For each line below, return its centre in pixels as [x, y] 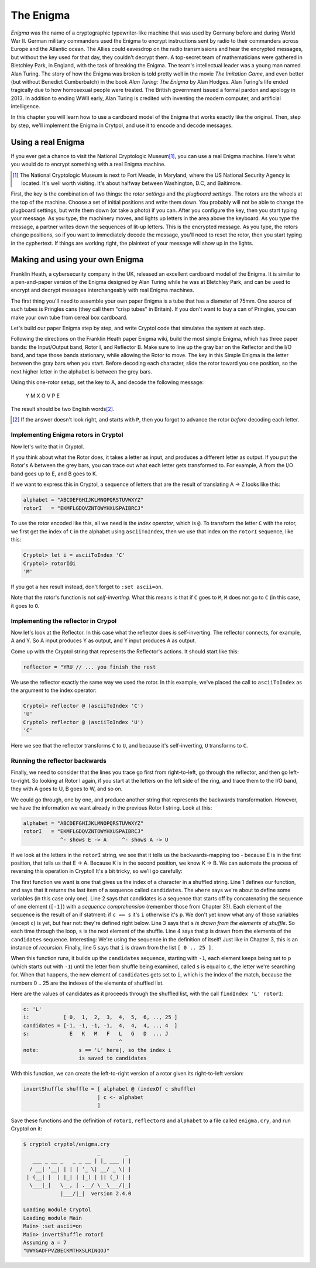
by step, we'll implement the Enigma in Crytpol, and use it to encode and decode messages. [122, 125]
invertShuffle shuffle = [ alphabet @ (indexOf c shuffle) [109, 1089]
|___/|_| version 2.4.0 [96, 1193]
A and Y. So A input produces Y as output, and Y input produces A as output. [103, 640]
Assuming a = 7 [45, 1243]
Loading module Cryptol [57, 1210]
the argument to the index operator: [54, 690]
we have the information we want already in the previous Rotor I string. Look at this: [111, 807]
